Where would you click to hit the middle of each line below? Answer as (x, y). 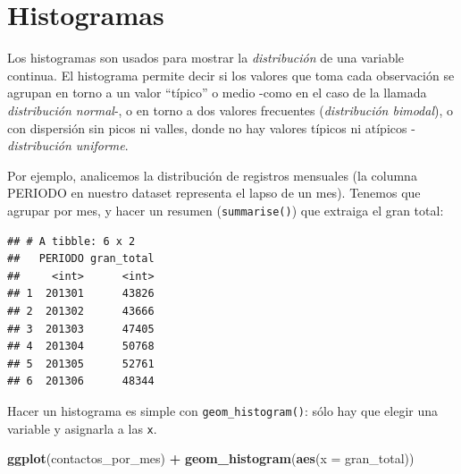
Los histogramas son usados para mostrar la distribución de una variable (206, 58)
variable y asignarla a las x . (82, 428)
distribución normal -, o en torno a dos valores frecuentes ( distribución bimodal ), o (230, 110)
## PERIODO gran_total (81, 259)
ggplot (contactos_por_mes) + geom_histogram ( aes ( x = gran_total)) (211, 458)
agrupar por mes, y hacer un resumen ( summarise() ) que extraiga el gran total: (226, 210)
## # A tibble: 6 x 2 (71, 241)
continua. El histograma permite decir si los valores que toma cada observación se (231, 75)
